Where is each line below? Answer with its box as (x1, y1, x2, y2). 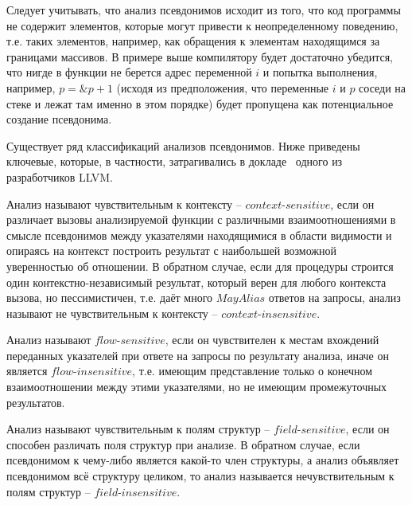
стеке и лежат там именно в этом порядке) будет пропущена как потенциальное (6, 95, 394, 112)
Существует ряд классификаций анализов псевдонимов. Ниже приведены (6, 137, 360, 154)
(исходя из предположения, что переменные (116, 79, 329, 96)
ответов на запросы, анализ (268, 289, 401, 306)
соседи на (359, 79, 406, 96)
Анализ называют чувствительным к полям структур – (6, 421, 270, 437)
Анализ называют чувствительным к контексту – (6, 195, 242, 212)
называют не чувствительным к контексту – (6, 304, 218, 321)
